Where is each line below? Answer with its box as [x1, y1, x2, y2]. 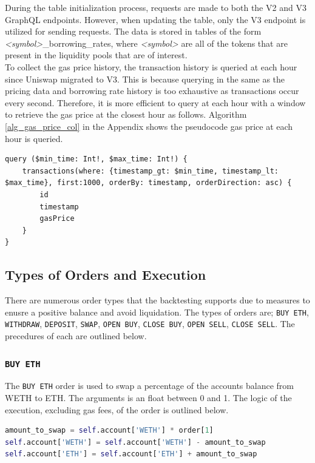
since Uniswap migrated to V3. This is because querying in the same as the [5, 72, 285, 85]
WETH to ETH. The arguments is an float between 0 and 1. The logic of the [5, 391, 292, 404]
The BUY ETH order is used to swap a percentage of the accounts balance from [5, 379, 294, 392]
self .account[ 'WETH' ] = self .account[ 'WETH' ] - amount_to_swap [5, 438, 266, 447]
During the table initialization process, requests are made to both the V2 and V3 [5, 1, 307, 13]
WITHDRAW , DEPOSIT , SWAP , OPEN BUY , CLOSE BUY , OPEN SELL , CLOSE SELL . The [5, 317, 295, 330]
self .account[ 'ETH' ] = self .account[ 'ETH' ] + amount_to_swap [5, 450, 257, 459]
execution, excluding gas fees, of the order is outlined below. [5, 403, 229, 416]
